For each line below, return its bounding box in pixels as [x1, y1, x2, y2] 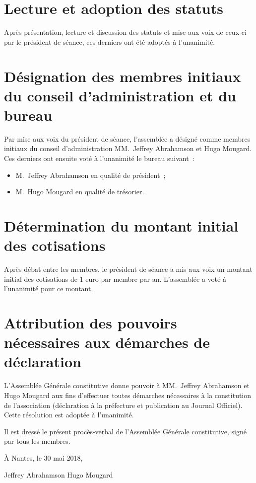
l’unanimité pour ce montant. [4, 283, 93, 294]
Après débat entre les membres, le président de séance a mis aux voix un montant [4, 264, 253, 274]
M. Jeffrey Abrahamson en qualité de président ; [15, 169, 166, 180]
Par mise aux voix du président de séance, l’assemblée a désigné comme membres [4, 133, 251, 144]
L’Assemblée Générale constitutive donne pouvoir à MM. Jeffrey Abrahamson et [4, 380, 250, 391]
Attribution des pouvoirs [4, 313, 177, 333]
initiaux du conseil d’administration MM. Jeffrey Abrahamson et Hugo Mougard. [4, 143, 252, 154]
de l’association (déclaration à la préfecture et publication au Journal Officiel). [4, 400, 243, 410]
